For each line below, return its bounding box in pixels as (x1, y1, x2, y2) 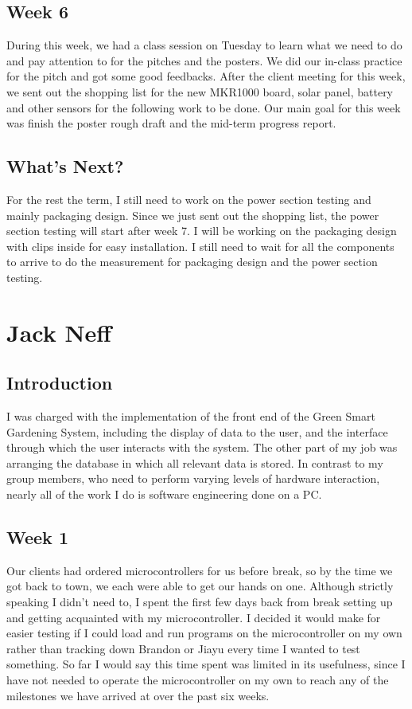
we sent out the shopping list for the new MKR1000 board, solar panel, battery (6, 83, 394, 100)
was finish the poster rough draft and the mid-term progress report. (6, 115, 336, 131)
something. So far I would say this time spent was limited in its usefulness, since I (6, 656, 406, 672)
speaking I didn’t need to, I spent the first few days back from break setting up (6, 593, 393, 610)
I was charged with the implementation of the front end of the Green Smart (6, 408, 375, 425)
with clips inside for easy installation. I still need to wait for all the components (6, 237, 395, 254)
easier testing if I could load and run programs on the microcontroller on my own (6, 625, 402, 641)
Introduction (6, 370, 113, 395)
